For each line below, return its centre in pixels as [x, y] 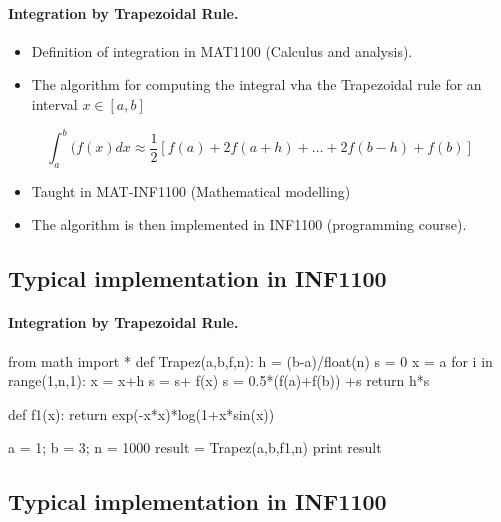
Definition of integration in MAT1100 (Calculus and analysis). [222, 50]
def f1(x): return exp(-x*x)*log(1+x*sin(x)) [141, 413]
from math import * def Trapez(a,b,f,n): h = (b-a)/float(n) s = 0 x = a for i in [250, 360]
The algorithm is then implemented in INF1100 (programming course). [249, 224]
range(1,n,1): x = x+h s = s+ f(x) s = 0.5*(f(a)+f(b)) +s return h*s [219, 380]
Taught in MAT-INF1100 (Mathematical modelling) [191, 190]
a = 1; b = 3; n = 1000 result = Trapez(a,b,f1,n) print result [195, 447]
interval [54, 103]
